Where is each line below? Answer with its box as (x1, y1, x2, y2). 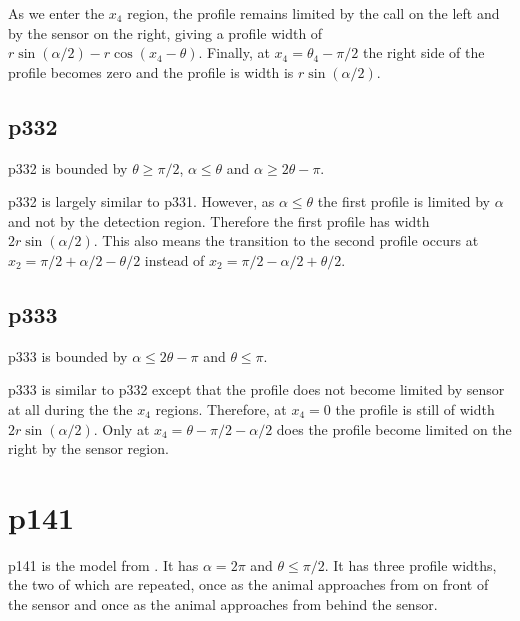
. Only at (93, 418, 150, 439)
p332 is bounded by (8, 157, 128, 178)
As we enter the (8, 3, 105, 23)
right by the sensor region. (8, 438, 169, 459)
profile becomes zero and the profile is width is (8, 61, 294, 82)
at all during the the (8, 398, 133, 419)
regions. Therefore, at (155, 398, 287, 419)
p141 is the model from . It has (8, 554, 199, 575)
